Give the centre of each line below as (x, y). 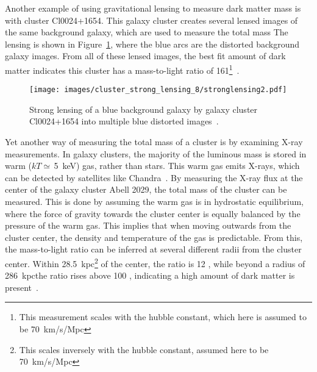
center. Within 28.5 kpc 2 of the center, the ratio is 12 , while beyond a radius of (155, 263)
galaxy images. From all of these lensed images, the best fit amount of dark (145, 56)
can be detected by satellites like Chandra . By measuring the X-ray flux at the (154, 177)
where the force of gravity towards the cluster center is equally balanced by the (153, 213)
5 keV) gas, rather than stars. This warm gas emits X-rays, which (177, 166)
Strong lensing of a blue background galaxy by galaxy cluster (144, 109)
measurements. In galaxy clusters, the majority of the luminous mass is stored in (156, 153)
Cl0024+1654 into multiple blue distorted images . (124, 121)
